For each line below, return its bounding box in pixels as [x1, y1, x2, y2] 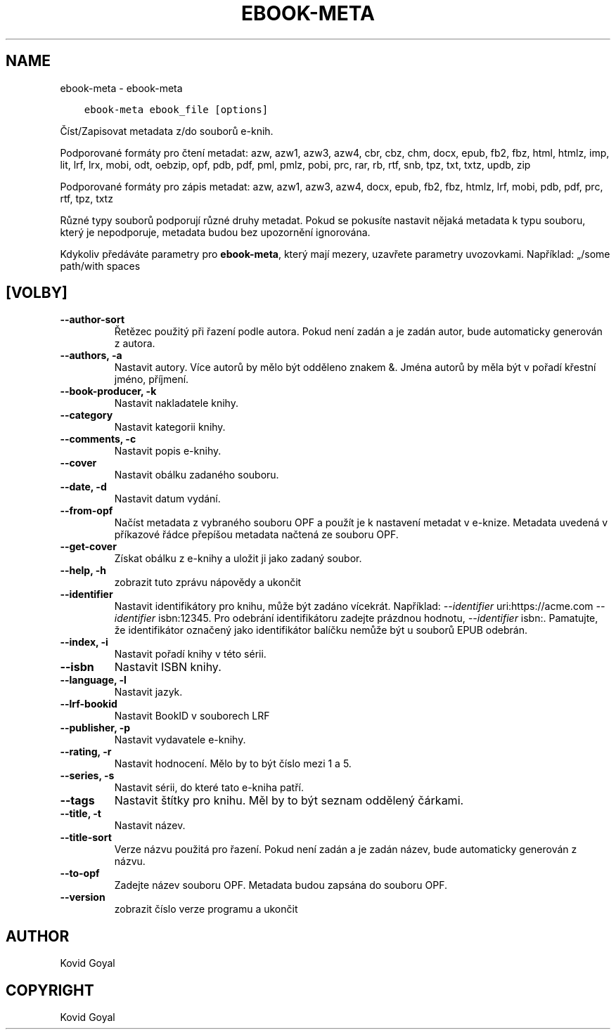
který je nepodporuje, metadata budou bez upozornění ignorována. [60, 226, 371, 238]
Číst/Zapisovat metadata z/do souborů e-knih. [60, 124, 274, 137]
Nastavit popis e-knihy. [114, 445, 222, 457]
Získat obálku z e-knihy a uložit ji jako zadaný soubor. [114, 552, 362, 565]
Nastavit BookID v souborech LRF [114, 710, 270, 722]
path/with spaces [60, 259, 141, 272]
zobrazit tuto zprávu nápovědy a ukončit [114, 576, 302, 589]
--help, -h [60, 564, 106, 577]
